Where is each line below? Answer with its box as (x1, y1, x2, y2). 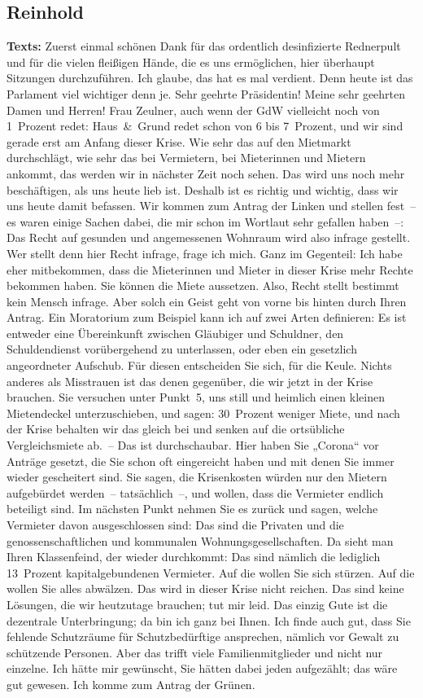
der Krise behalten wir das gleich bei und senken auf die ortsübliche (7, 420, 345, 437)
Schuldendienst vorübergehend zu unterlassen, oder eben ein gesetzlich (7, 340, 357, 358)
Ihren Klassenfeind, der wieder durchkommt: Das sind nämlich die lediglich (7, 548, 381, 565)
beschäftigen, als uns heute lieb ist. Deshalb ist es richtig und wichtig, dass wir (7, 181, 399, 198)
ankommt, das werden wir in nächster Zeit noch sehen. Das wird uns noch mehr (7, 165, 405, 182)
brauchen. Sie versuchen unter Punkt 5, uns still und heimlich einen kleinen (7, 389, 385, 406)
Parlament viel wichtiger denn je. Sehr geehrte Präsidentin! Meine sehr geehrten (7, 85, 406, 102)
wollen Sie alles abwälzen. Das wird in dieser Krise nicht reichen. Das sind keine (7, 580, 404, 597)
